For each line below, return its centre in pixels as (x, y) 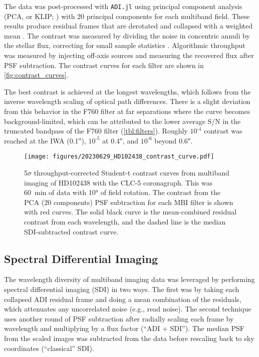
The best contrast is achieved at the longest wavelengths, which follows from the (127, 91)
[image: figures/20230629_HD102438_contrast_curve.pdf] (119, 157)
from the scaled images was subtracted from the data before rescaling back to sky (129, 338)
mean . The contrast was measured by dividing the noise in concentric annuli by (127, 35)
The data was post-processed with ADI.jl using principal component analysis (123, 6)
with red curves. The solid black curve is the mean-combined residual (130, 212)
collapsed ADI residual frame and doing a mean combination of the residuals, (123, 299)
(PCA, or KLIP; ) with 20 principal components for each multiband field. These (127, 16)
